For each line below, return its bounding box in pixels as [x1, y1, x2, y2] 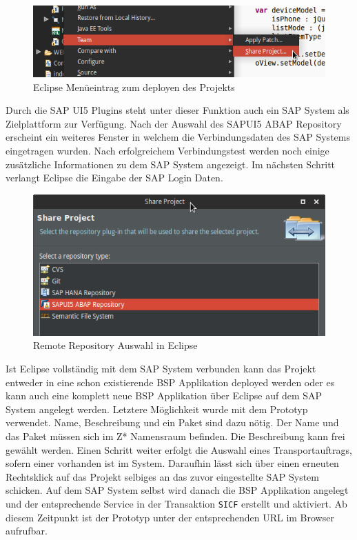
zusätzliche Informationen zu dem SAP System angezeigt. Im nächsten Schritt [6, 157, 336, 171]
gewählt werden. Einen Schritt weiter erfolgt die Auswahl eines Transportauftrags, [6, 442, 352, 457]
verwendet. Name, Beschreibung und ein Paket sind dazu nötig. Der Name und [6, 415, 339, 430]
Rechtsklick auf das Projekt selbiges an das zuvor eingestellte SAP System [6, 469, 319, 483]
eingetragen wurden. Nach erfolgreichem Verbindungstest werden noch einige [6, 143, 329, 157]
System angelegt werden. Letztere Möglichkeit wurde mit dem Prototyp [6, 401, 308, 416]
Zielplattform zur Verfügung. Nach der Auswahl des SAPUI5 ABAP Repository [6, 116, 342, 130]
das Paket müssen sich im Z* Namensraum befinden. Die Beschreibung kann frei [6, 428, 345, 443]
